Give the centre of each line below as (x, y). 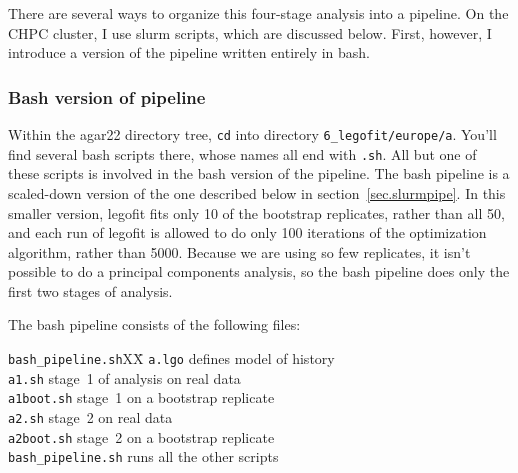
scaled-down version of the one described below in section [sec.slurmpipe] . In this (257, 192)
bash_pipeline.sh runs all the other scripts (143, 456)
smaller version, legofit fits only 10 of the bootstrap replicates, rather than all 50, (256, 212)
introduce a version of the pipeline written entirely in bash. (189, 52)
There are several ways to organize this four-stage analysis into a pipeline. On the (258, 13)
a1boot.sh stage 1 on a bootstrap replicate (141, 397)
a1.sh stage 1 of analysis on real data (124, 377)
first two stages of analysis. (90, 290)
